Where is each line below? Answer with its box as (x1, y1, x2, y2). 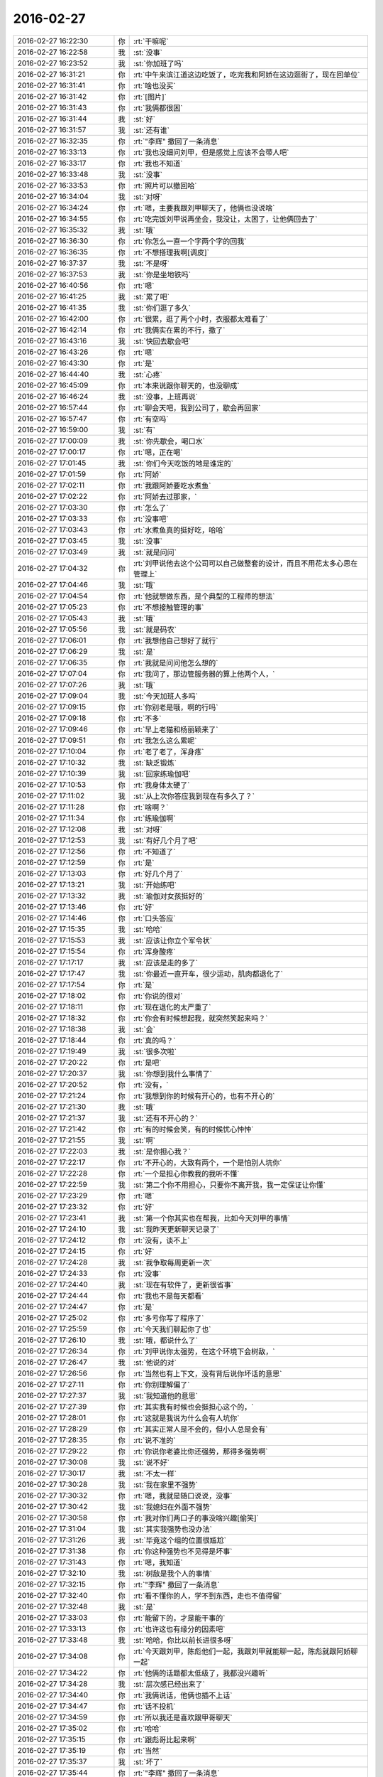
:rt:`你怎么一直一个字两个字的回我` (133, 236, 248, 246)
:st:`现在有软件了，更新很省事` (133, 1279, 234, 1289)
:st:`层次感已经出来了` (133, 1679, 206, 1689)
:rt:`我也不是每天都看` (133, 1291, 205, 1301)
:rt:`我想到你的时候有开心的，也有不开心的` (133, 1091, 276, 1101)
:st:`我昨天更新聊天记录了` (133, 1224, 220, 1234)
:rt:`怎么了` (133, 503, 170, 512)
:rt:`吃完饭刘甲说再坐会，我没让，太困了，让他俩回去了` (133, 214, 318, 224)
